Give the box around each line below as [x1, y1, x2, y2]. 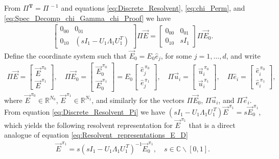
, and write [226, 50, 261, 61]
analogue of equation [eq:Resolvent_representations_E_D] [4, 129, 188, 140]
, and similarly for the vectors [91, 94, 184, 105]
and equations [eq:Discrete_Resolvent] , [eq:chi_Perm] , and [61, 3, 245, 13]
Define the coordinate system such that [4, 50, 127, 61]
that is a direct [189, 119, 236, 130]
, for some [160, 50, 192, 61]
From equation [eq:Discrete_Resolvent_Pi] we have [4, 106, 166, 117]
